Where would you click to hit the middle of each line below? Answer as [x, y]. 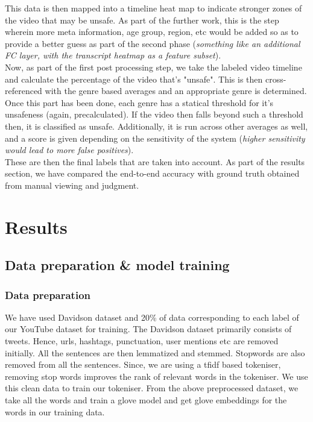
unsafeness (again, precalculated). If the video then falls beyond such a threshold [154, 114]
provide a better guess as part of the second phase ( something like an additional [153, 43]
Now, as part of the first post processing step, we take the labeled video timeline [153, 67]
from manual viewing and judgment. [72, 185]
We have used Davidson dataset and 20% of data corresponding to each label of [152, 317]
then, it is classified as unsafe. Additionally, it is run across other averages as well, [156, 126]
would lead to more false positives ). [69, 150]
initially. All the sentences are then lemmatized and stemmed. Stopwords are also [155, 352]
